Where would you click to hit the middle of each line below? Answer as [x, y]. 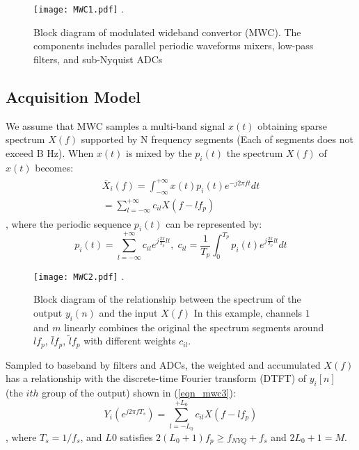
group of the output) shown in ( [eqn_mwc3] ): [139, 393]
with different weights [130, 341]
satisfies [136, 436]
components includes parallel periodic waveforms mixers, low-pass [174, 45]
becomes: [54, 167]
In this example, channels [248, 312]
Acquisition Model [73, 96]
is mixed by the [159, 152]
